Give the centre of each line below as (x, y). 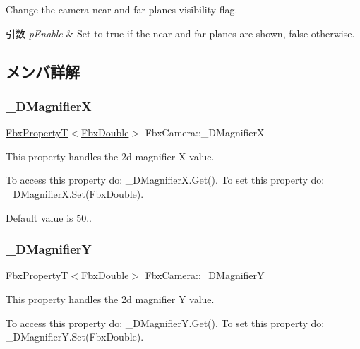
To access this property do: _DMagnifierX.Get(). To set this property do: (165, 180)
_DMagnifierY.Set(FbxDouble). (75, 337)
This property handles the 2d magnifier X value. (110, 156)
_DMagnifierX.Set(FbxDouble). (75, 193)
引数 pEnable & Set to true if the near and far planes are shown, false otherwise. (180, 33)
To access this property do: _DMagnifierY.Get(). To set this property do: (165, 323)
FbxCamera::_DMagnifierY (205, 275)
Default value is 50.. (49, 217)
